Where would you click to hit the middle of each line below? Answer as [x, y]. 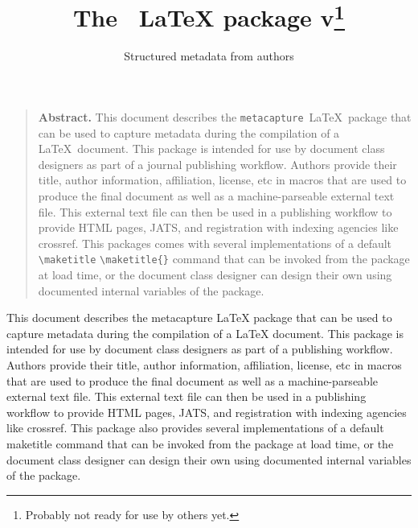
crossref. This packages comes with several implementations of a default [215, 243]
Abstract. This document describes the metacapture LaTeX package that [225, 117]
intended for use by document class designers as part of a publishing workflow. [200, 349]
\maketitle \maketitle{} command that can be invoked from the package [224, 259]
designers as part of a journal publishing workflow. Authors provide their [217, 164]
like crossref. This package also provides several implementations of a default [195, 428]
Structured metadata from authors [209, 56]
